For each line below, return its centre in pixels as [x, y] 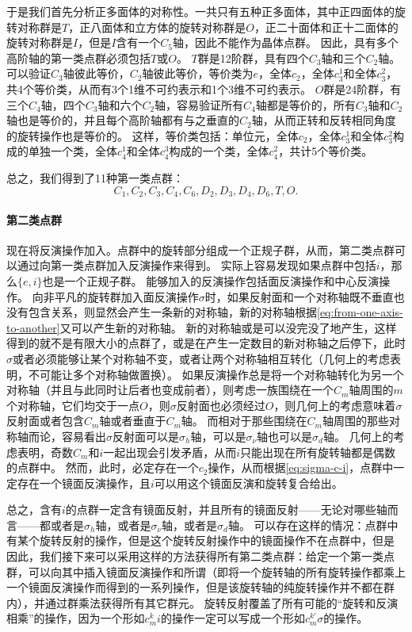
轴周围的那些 [355, 421]
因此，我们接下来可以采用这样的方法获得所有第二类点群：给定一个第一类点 [200, 556]
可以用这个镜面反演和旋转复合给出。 [248, 483]
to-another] [33, 327]
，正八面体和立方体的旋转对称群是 [157, 27]
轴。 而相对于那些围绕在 [244, 421]
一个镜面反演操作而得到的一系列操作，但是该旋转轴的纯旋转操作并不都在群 [200, 587]
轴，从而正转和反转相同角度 [324, 120]
